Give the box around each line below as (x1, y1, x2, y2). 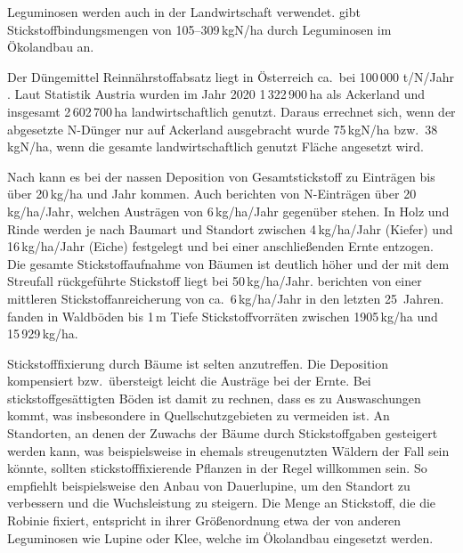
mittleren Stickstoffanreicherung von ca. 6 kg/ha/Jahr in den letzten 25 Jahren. (7, 289, 444, 307)
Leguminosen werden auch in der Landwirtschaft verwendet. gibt (7, 3, 361, 20)
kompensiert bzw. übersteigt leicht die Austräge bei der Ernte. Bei (7, 371, 371, 390)
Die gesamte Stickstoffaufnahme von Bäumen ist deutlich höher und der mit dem (7, 254, 450, 272)
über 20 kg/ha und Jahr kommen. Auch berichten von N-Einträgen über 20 (7, 184, 417, 203)
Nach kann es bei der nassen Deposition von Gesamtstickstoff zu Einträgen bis (7, 167, 435, 185)
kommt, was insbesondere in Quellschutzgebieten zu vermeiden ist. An (7, 406, 390, 425)
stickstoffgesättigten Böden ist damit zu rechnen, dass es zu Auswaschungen (7, 388, 421, 407)
